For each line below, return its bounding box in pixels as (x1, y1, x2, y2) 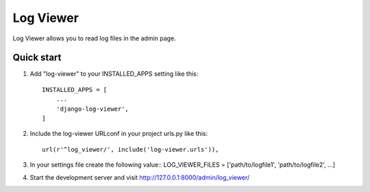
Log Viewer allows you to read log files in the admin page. (12, 34, 176, 42)
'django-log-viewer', (56, 105, 129, 113)
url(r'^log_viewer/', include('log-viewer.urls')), (42, 146, 219, 153)
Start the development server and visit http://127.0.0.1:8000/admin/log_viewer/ (29, 173, 250, 181)
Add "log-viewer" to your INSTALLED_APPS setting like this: (29, 70, 199, 78)
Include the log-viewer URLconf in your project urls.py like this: (29, 130, 208, 138)
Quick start (12, 52, 62, 64)
